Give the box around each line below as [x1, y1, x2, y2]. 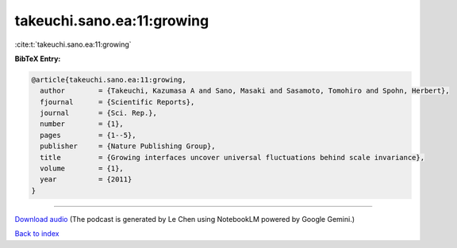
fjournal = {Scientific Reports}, [40, 97, 195, 106]
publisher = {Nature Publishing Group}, [40, 142, 216, 151]
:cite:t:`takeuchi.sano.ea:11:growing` [14, 40, 132, 49]
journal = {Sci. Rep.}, [40, 109, 158, 118]
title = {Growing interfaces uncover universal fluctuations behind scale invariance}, [40, 153, 424, 162]
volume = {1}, [40, 164, 125, 174]
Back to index [14, 229, 60, 238]
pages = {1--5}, [40, 131, 136, 139]
